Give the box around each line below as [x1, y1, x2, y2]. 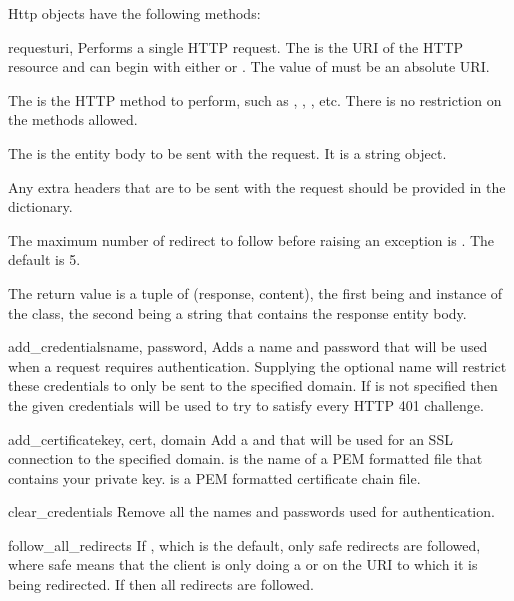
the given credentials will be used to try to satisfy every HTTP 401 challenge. [8, 394, 484, 415]
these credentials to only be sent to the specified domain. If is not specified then [8, 375, 498, 396]
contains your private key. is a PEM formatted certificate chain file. [8, 467, 421, 488]
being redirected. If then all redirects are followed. [8, 574, 314, 595]
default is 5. [8, 249, 81, 270]
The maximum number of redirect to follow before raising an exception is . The [8, 229, 495, 250]
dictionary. [8, 196, 73, 217]
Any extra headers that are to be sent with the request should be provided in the [8, 176, 506, 197]
